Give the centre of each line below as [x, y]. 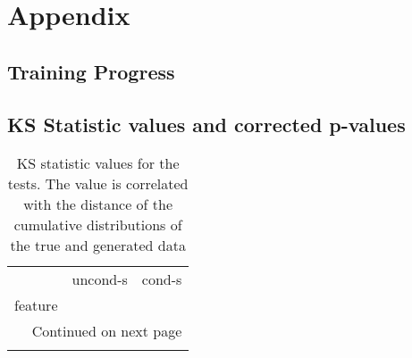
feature [36, 305]
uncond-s [100, 279]
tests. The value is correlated [98, 184]
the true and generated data [98, 246]
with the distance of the [98, 204]
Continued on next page [107, 331]
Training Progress [91, 71]
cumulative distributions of [98, 225]
